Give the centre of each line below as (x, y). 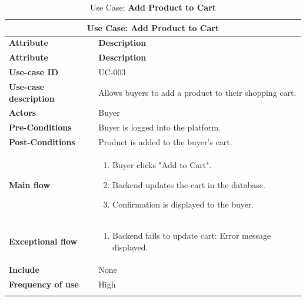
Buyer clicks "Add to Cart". (162, 164)
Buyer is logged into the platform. (159, 127)
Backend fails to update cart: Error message (192, 235)
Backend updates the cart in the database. (189, 184)
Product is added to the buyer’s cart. (165, 142)
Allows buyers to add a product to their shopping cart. (197, 92)
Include (24, 270)
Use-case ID (34, 72)
